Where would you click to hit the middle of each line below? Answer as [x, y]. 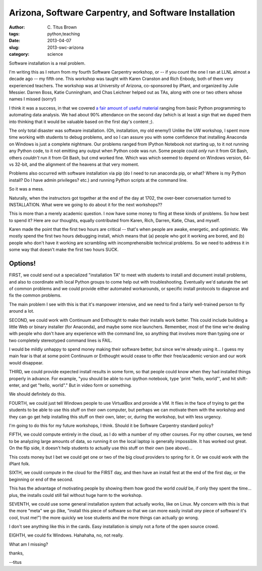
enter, [15, 385]
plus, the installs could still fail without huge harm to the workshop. [76, 495]
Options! [22, 263]
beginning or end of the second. [41, 479]
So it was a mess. [26, 189]
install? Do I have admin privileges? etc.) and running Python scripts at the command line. [98, 180]
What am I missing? [29, 544]
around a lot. [22, 311]
